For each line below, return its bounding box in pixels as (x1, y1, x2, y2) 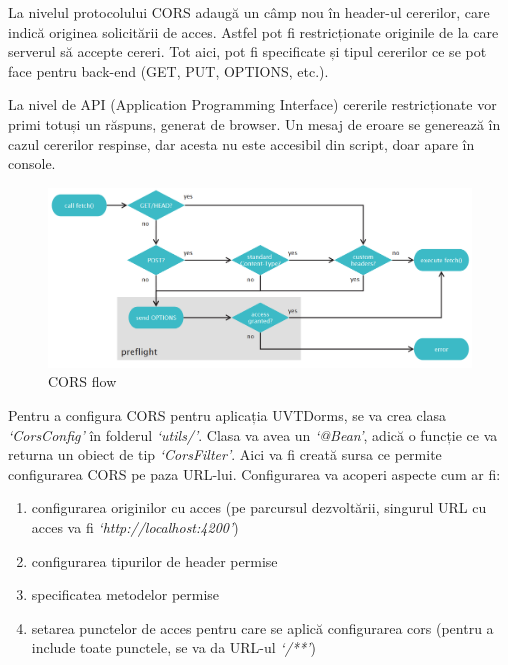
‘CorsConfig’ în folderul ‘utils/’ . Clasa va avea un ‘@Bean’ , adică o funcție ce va (8, 424, 498, 445)
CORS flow (48, 371, 117, 392)
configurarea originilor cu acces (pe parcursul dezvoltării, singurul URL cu (31, 497, 487, 518)
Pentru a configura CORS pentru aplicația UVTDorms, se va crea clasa (8, 405, 447, 426)
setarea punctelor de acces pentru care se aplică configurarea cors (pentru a (31, 617, 494, 638)
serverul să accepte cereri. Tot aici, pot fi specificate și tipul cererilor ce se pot (8, 41, 487, 62)
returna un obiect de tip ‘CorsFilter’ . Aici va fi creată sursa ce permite (8, 444, 442, 465)
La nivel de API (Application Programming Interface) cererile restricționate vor (8, 94, 497, 115)
